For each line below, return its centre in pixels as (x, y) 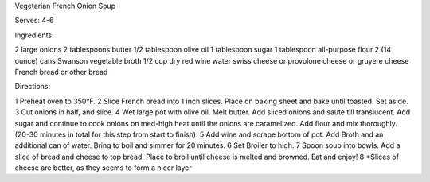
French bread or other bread (61, 72)
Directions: (33, 87)
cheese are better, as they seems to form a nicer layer (103, 168)
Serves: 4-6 (34, 21)
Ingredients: (35, 35)
